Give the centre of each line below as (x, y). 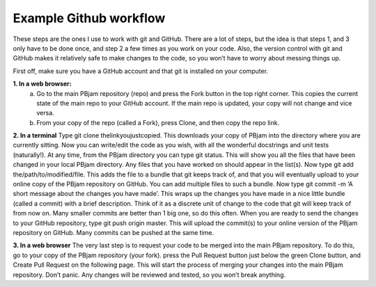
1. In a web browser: (42, 84)
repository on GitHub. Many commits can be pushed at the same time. (113, 232)
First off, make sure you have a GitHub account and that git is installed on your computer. (140, 71)
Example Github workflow (89, 18)
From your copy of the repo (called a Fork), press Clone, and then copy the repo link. (158, 122)
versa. (46, 113)
